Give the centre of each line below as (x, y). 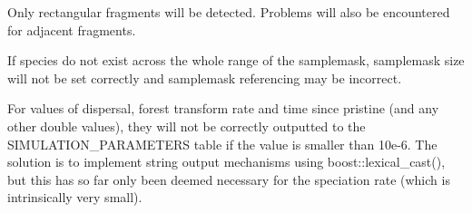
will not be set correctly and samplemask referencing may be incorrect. (205, 77)
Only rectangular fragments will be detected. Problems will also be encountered (229, 12)
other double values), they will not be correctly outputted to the (187, 126)
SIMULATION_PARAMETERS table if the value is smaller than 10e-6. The (222, 144)
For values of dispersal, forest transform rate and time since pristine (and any (223, 108)
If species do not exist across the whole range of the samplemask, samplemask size (236, 60)
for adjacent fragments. (72, 29)
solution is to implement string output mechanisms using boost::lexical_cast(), (226, 162)
